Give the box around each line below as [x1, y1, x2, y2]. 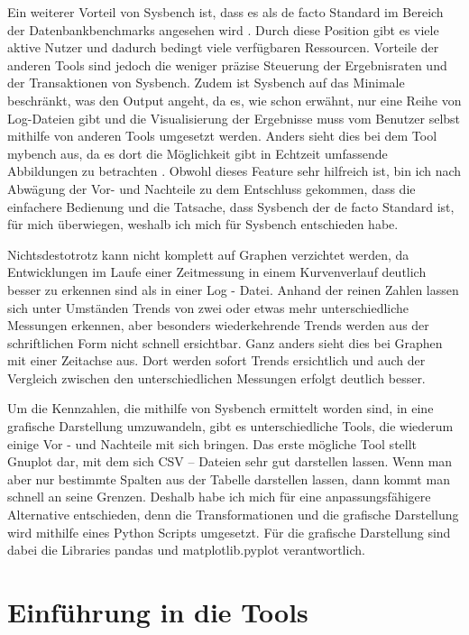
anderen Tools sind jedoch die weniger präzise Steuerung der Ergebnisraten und [7, 55, 447, 74]
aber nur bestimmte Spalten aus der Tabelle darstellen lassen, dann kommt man [7, 469, 450, 488]
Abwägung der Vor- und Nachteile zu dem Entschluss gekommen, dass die [7, 179, 416, 198]
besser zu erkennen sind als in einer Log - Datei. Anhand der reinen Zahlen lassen [7, 280, 459, 299]
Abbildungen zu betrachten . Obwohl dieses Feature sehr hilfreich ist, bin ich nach [7, 161, 462, 180]
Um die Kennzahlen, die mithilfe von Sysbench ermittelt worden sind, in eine [7, 399, 434, 418]
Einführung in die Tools [7, 594, 308, 630]
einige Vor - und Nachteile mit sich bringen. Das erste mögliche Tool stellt [7, 434, 418, 453]
